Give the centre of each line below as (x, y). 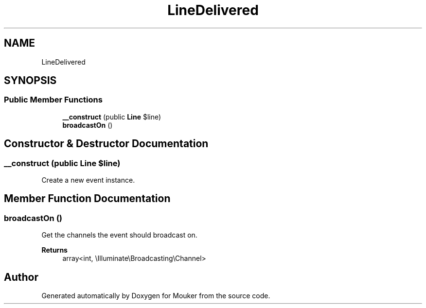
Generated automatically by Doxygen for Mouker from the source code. (156, 296)
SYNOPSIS (30, 81)
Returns (54, 250)
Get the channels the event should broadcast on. (119, 235)
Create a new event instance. (88, 180)
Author (21, 277)
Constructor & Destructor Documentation (106, 144)
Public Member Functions (53, 100)
